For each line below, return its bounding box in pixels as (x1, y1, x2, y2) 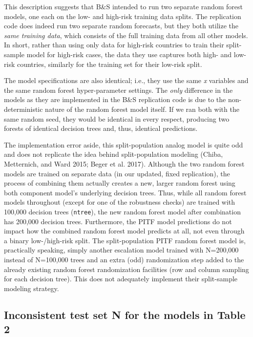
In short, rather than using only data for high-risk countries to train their (4, 40, 224, 50)
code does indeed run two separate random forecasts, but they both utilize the (4, 21, 238, 31)
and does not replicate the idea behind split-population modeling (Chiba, (4, 149, 223, 159)
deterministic (4, 104, 43, 114)
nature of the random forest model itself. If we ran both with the (45, 104, 239, 114)
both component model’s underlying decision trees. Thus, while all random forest (4, 187, 247, 197)
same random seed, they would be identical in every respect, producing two (4, 113, 230, 124)
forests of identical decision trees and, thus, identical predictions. (4, 123, 198, 133)
